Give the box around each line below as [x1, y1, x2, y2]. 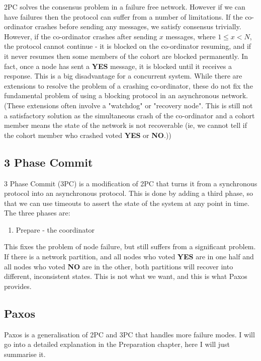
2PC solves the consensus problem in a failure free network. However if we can [4, 2, 245, 12]
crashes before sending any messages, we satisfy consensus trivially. [35, 21, 241, 32]
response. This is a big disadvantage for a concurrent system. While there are [4, 70, 242, 81]
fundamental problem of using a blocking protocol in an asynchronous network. [4, 90, 248, 101]
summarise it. [4, 348, 46, 359]
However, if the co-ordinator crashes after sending [4, 31, 157, 41]
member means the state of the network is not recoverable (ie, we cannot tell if [4, 120, 247, 130]
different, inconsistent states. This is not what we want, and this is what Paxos [4, 271, 247, 281]
